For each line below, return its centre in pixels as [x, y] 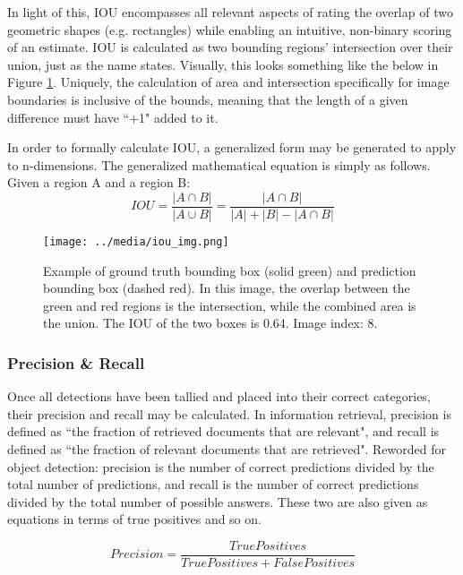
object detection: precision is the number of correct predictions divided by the [221, 466]
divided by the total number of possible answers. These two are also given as [218, 501]
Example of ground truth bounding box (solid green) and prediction [230, 270]
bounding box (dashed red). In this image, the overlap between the [227, 288]
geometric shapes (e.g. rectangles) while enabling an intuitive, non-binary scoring [230, 29]
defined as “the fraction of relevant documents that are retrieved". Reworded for [227, 449]
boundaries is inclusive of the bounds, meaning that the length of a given [208, 99]
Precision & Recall [76, 362]
